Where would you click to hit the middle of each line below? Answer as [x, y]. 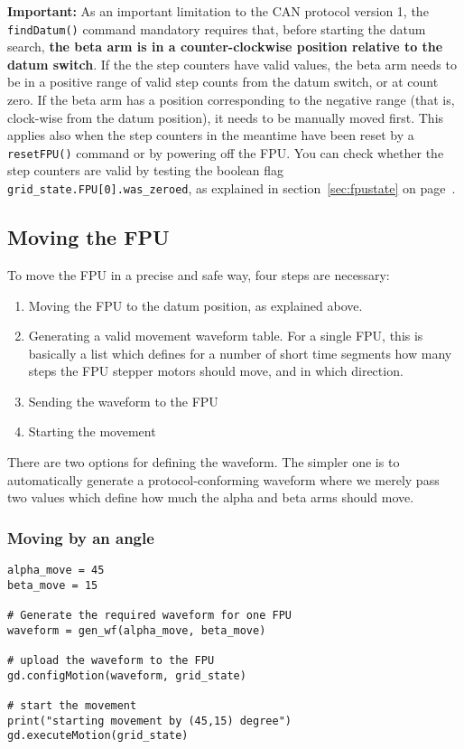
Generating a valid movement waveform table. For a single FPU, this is [226, 336]
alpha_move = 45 [56, 571]
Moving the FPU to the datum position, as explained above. [195, 305]
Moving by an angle [81, 537]
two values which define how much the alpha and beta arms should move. [211, 497]
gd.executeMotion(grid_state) [98, 736]
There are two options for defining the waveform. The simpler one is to [204, 462]
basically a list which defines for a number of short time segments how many [240, 353]
